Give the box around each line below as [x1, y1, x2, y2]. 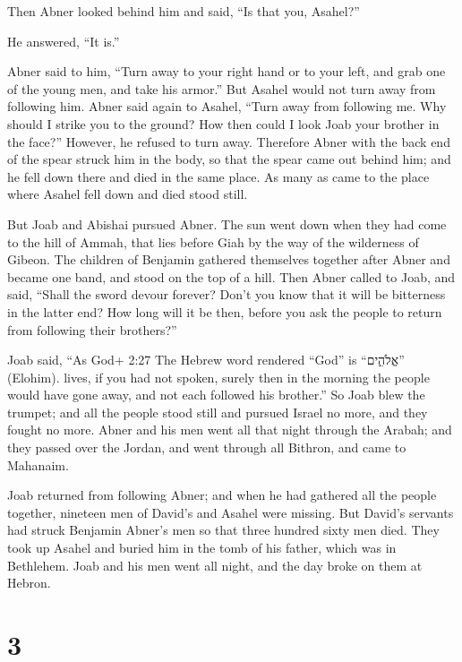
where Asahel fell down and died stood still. [7, 185, 248, 203]
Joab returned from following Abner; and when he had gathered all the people [7, 486, 437, 504]
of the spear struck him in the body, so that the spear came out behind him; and [7, 150, 451, 168]
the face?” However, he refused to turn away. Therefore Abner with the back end [7, 132, 450, 150]
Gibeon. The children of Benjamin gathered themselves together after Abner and [7, 250, 450, 269]
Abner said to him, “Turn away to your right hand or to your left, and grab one [7, 62, 446, 81]
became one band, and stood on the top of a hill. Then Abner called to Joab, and [7, 267, 456, 286]
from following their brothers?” [7, 320, 177, 339]
